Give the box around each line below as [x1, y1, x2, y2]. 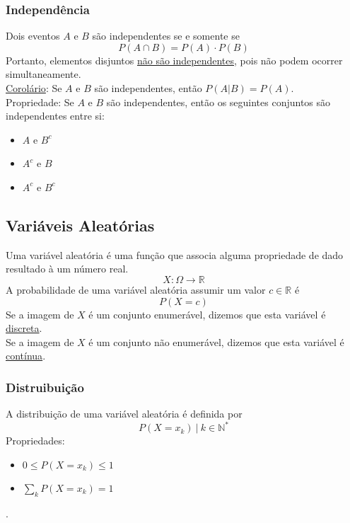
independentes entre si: [6, 108, 105, 123]
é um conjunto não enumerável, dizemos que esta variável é [88, 334, 344, 349]
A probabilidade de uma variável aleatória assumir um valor [6, 282, 266, 297]
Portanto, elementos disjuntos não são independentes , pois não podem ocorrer [6, 52, 343, 67]
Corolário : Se [6, 81, 62, 95]
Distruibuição [6, 378, 84, 396]
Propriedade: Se [6, 94, 74, 109]
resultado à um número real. [6, 261, 129, 276]
